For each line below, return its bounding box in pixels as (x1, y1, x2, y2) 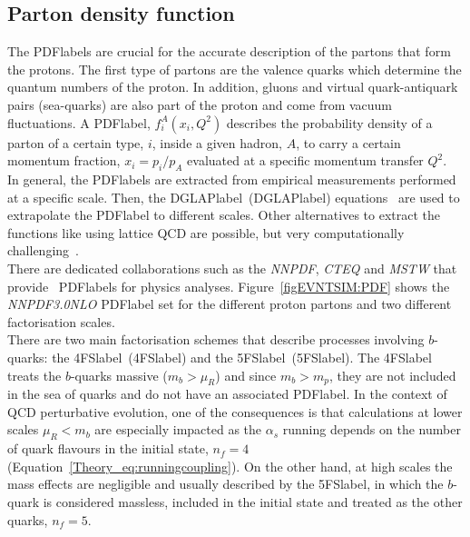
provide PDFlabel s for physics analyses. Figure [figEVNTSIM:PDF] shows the (7, 276, 450, 295)
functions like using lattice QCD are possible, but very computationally (7, 223, 405, 242)
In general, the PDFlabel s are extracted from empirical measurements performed (7, 169, 456, 188)
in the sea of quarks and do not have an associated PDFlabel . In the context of (7, 384, 447, 403)
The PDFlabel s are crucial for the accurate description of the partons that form (7, 42, 451, 61)
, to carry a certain (296, 133, 401, 152)
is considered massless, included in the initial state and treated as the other (43, 492, 463, 512)
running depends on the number (282, 420, 461, 439)
